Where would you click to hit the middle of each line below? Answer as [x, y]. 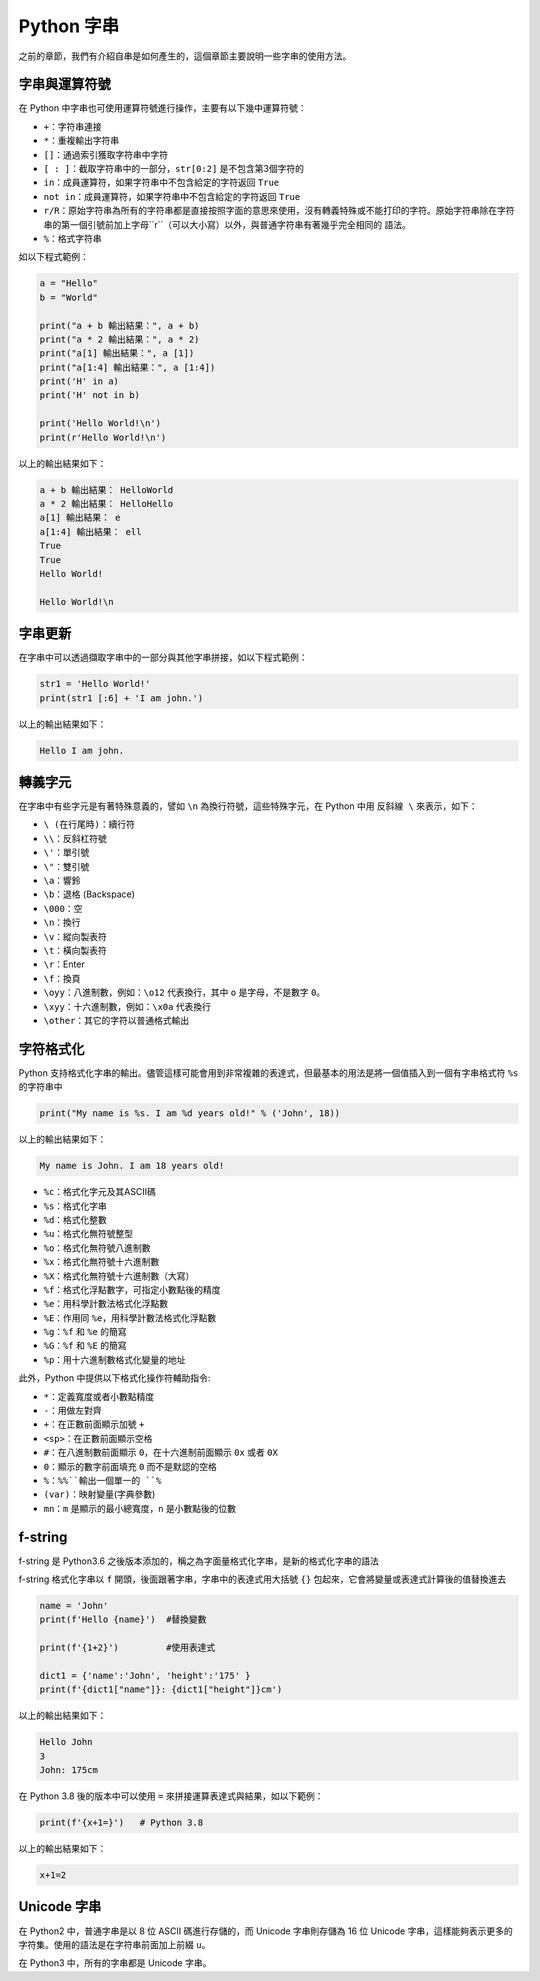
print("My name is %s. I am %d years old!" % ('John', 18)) [190, 1113]
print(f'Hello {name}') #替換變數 [123, 1619]
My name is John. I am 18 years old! [132, 1166]
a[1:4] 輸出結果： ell [90, 531]
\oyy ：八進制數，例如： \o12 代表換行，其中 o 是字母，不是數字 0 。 [184, 992]
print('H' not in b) [89, 395]
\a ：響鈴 [62, 881]
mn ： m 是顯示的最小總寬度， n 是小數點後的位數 [140, 1508]
